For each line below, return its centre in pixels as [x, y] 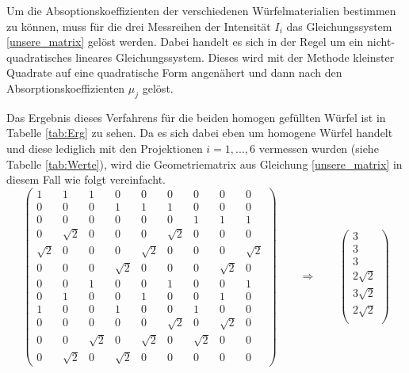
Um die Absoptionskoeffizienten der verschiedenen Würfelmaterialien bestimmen [201, 10]
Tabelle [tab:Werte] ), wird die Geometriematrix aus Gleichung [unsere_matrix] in [204, 164]
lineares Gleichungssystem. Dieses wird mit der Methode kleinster [235, 57]
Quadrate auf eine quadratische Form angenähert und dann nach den [174, 72]
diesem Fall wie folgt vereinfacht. [86, 179]
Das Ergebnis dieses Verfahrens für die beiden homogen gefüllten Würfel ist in [196, 117]
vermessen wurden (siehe [319, 148]
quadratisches [39, 57]
